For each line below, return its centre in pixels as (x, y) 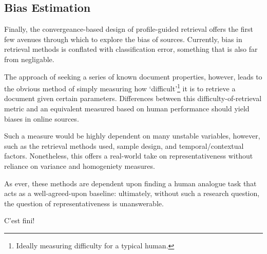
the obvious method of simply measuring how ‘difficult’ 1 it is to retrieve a (120, 87)
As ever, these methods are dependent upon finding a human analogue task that (130, 183)
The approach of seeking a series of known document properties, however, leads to (133, 76)
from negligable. (29, 59)
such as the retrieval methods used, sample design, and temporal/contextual (124, 145)
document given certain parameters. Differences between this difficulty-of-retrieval (133, 98)
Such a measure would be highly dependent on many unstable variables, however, (132, 136)
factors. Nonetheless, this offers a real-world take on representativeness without (129, 156)
